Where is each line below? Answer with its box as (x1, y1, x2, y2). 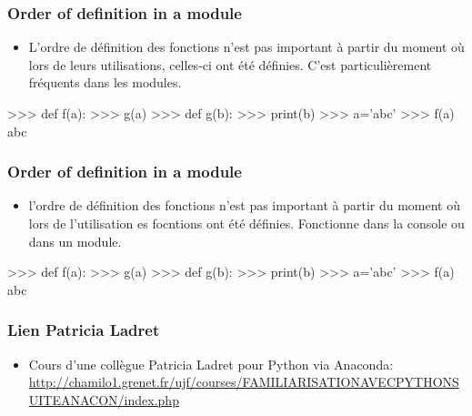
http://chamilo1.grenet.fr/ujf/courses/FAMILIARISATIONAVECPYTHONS (28, 372, 459, 391)
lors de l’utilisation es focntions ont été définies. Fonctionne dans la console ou (28, 214, 465, 232)
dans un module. (28, 231, 122, 250)
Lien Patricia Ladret (7, 319, 160, 341)
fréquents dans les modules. (28, 73, 182, 92)
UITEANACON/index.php (28, 390, 179, 409)
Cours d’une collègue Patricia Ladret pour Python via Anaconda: (28, 354, 394, 373)
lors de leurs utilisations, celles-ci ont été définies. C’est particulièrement (28, 55, 432, 74)
